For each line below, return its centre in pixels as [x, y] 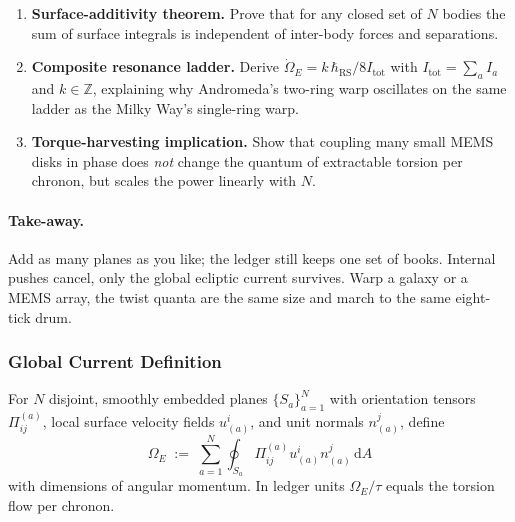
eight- [473, 296]
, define [422, 420]
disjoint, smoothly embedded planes [158, 398]
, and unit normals [307, 420]
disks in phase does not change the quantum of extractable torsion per [247, 160]
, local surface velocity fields [128, 420]
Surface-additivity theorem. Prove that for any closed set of [226, 13]
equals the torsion [440, 485]
